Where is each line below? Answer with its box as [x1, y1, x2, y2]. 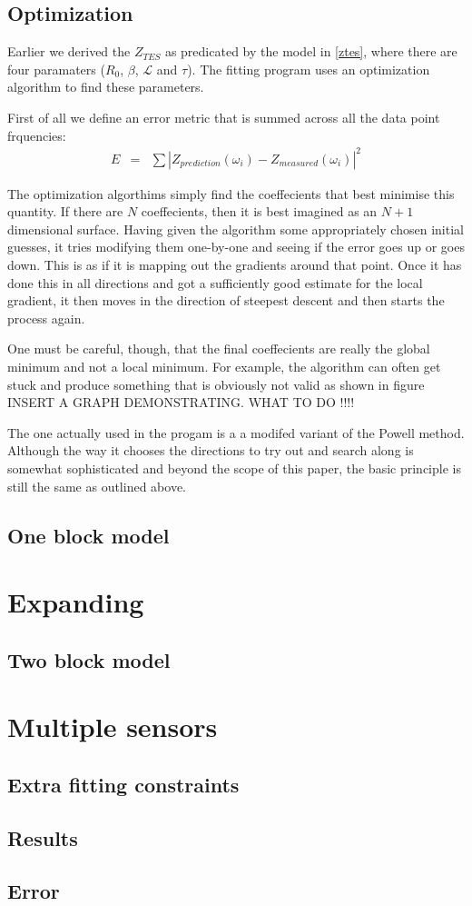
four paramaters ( [7, 59, 105, 78]
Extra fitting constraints [7, 770, 240, 798]
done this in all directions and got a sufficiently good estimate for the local [7, 273, 423, 292]
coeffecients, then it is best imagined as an [141, 202, 378, 221]
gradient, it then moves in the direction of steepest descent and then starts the [7, 291, 445, 310]
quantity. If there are [7, 202, 123, 221]
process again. [7, 308, 85, 327]
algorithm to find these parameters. [7, 77, 204, 96]
